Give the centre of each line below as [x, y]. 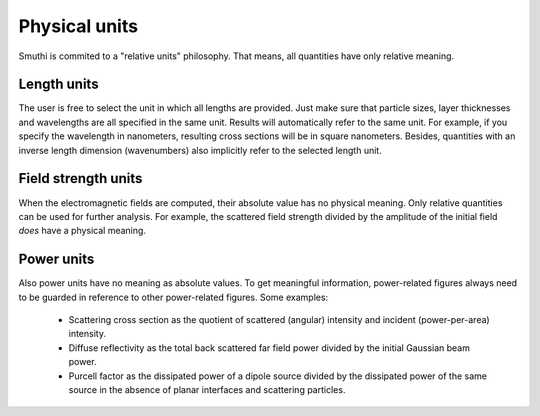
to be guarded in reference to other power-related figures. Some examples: [173, 297]
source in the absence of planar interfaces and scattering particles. [207, 389]
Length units [58, 84]
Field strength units [80, 178]
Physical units [78, 26]
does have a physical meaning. [82, 231]
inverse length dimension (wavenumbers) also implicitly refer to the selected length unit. [200, 150]
